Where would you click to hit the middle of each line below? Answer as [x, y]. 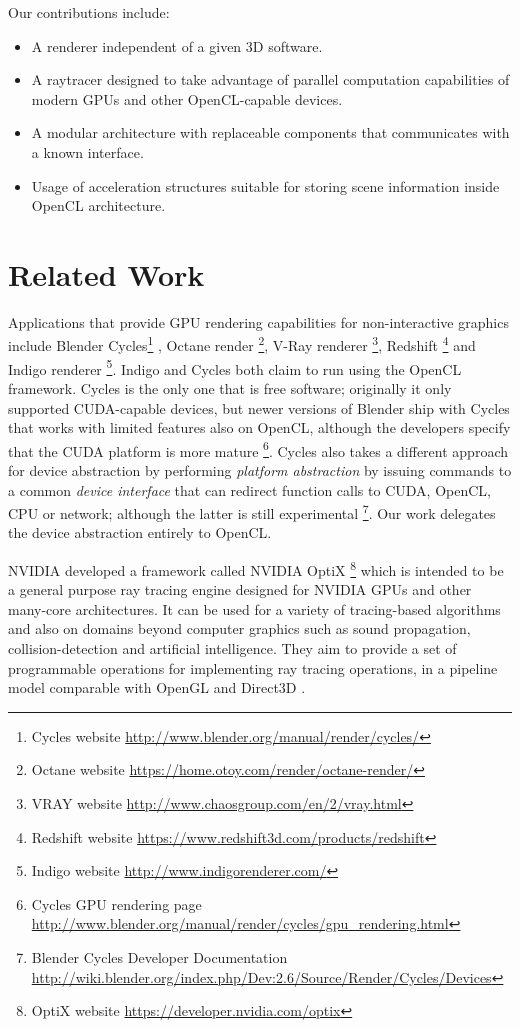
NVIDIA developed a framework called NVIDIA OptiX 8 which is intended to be [256, 568]
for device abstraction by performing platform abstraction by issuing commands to [260, 470]
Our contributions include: [89, 12]
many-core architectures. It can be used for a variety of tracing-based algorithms [254, 608]
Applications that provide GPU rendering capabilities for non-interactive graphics [258, 321]
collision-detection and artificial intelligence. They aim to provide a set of [232, 648]
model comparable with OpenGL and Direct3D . [157, 687]
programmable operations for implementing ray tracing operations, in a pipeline [253, 667]
